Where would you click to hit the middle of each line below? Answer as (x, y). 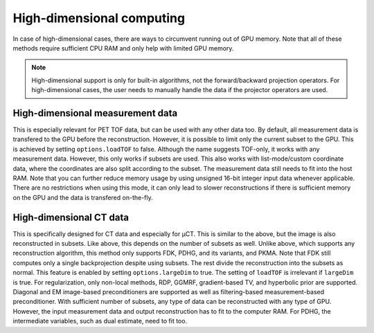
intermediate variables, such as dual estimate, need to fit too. (100, 321)
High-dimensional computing (99, 18)
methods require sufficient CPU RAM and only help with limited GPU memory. (123, 48)
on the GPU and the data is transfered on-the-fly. (83, 197)
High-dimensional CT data (71, 217)
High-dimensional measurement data (95, 113)
